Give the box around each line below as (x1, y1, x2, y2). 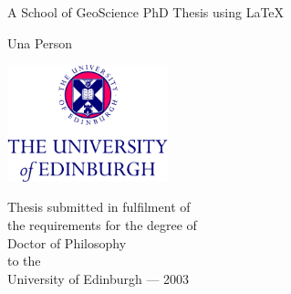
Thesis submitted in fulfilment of (7, 197, 191, 216)
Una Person (7, 33, 73, 52)
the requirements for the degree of (7, 215, 197, 235)
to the (7, 251, 41, 270)
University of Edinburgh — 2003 (7, 268, 190, 288)
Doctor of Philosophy (7, 233, 127, 252)
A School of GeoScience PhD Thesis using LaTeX (7, 3, 285, 21)
